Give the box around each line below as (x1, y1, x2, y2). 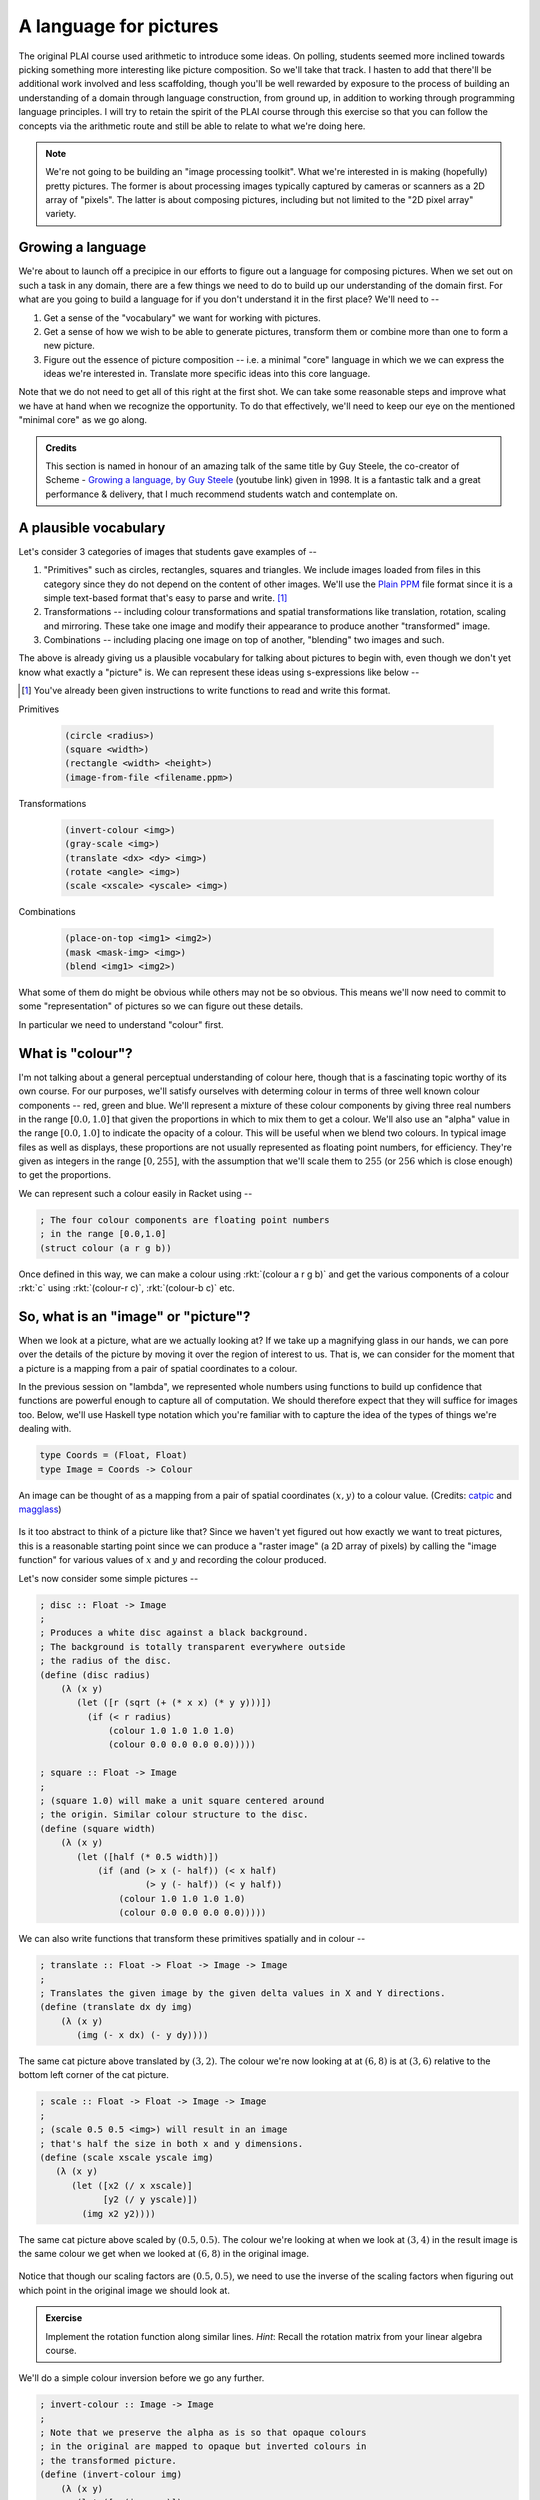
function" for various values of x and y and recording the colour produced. (18, 1554, 327, 1566)
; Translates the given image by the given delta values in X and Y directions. (39, 1987, 446, 1999)
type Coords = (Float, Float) (39, 1450, 188, 1461)
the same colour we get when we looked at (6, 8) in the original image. (18, 2247, 310, 2259)
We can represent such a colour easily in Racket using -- (18, 1187, 253, 1199)
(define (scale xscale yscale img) (39, 2152, 214, 2163)
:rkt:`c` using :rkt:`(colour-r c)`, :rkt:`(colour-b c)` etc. (18, 1282, 235, 1294)
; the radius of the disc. (39, 1655, 172, 1667)
